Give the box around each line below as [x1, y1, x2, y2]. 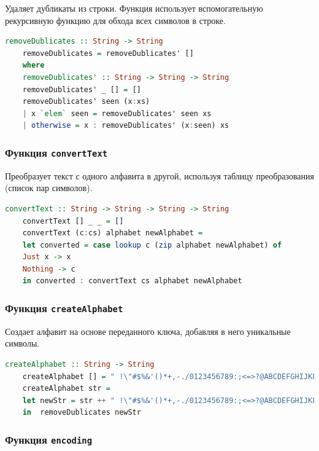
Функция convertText [5, 144, 108, 160]
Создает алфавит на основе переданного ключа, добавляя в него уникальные [5, 324, 291, 337]
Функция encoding [5, 431, 93, 447]
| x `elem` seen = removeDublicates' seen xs [22, 109, 212, 118]
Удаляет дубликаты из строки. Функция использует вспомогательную [5, 2, 263, 14]
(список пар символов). [5, 181, 93, 194]
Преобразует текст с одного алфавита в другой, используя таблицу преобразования [5, 169, 314, 182]
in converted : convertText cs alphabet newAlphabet [22, 276, 242, 286]
